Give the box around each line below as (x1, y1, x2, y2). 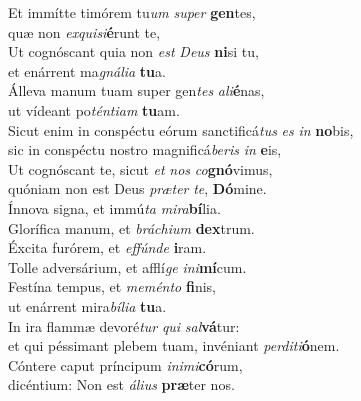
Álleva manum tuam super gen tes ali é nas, (8, 80, 265, 101)
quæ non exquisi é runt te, (8, 21, 161, 42)
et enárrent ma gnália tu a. (8, 60, 166, 81)
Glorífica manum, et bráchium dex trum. (8, 217, 255, 238)
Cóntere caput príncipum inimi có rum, (8, 354, 243, 375)
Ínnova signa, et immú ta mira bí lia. (8, 197, 221, 218)
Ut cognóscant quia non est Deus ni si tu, (8, 41, 259, 62)
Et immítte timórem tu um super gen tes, (8, 2, 256, 22)
